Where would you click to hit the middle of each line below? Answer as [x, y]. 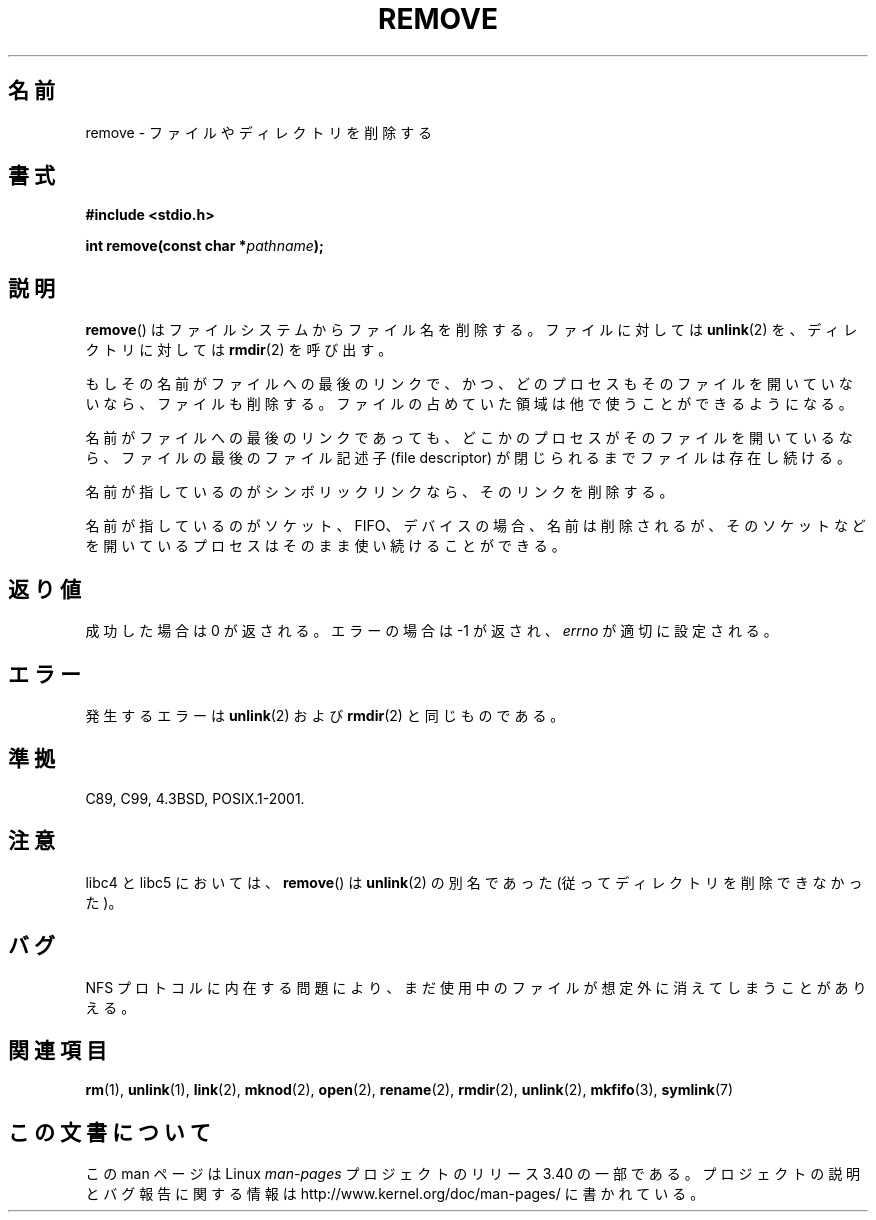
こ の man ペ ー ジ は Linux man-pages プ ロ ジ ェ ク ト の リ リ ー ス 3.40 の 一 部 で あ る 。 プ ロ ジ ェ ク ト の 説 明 [473, 1174]
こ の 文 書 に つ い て [109, 1132]
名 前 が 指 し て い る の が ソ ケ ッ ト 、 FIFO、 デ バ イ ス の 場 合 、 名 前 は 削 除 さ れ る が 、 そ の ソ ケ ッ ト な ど [475, 526]
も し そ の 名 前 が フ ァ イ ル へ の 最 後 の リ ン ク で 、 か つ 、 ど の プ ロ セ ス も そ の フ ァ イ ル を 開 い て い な [469, 384]
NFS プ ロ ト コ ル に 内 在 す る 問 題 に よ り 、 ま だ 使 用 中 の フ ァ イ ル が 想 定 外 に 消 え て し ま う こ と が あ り [476, 987]
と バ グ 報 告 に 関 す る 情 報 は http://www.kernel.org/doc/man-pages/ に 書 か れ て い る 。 [395, 1194]
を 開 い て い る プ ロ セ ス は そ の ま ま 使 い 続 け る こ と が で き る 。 [325, 546]
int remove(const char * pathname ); [204, 246]
